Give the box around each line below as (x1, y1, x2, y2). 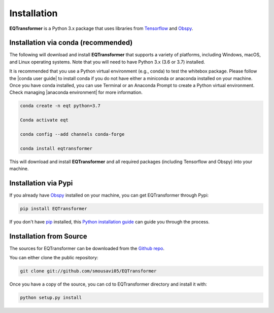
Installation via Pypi (9, 179, 73, 187)
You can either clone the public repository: (9, 255, 98, 261)
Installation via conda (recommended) (9, 38, 133, 47)
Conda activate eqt (20, 117, 68, 123)
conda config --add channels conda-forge (20, 131, 125, 137)
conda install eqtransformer (20, 145, 93, 151)
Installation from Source (9, 232, 87, 241)
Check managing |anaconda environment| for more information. (9, 89, 143, 96)
